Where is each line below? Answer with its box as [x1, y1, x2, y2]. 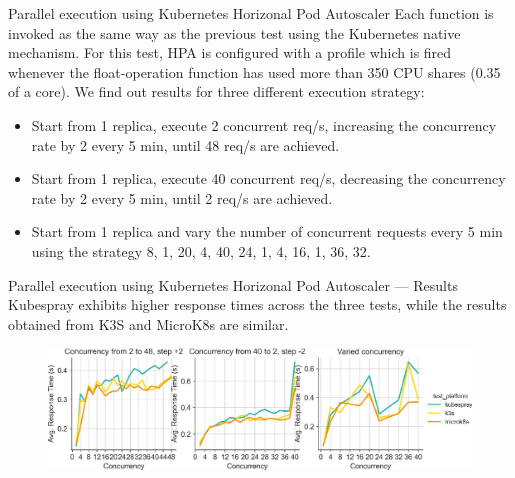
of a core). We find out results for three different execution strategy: [8, 81, 425, 102]
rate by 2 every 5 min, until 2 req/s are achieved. [31, 187, 333, 208]
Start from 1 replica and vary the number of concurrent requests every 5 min [31, 221, 503, 242]
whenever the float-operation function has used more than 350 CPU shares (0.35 [8, 61, 501, 82]
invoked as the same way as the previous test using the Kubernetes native [8, 22, 461, 43]
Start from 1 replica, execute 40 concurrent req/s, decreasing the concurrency [31, 168, 506, 189]
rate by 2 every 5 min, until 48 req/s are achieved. [31, 134, 340, 155]
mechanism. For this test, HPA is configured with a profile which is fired [8, 42, 452, 63]
